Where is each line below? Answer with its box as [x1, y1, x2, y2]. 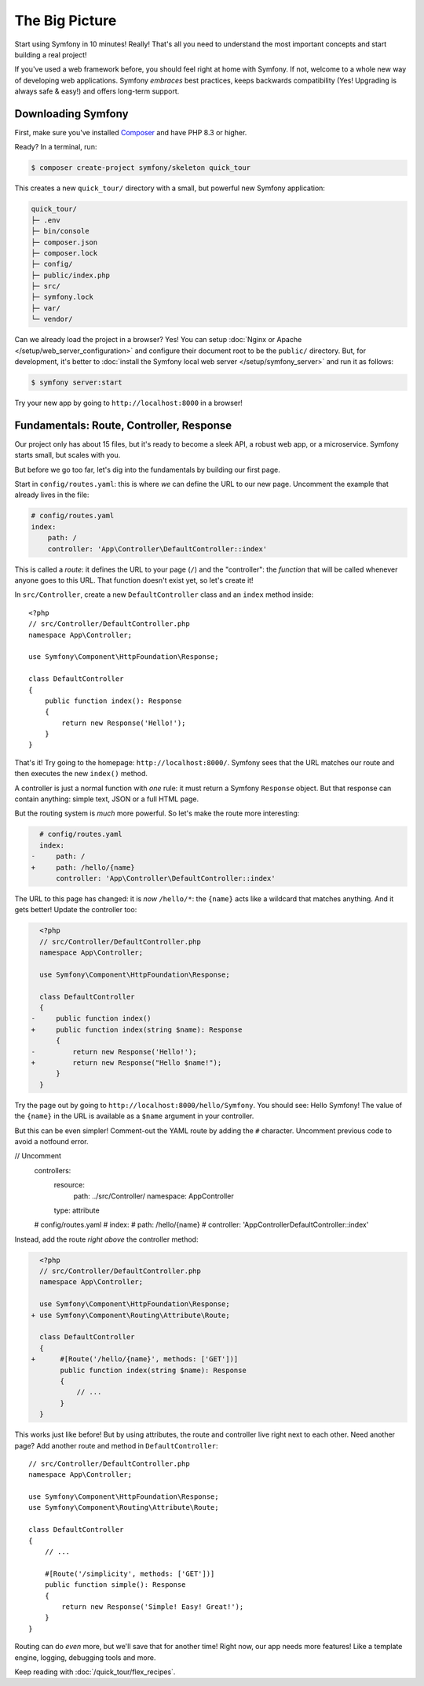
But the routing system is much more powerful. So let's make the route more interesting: [14, 808, 300, 818]
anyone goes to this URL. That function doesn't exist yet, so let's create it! [14, 576, 254, 585]
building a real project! [14, 50, 87, 59]
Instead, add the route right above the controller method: [14, 1235, 199, 1244]
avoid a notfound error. [14, 1136, 89, 1146]
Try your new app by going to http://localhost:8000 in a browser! [14, 398, 243, 407]
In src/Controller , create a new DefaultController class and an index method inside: [14, 590, 314, 599]
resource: [53, 1180, 86, 1190]
